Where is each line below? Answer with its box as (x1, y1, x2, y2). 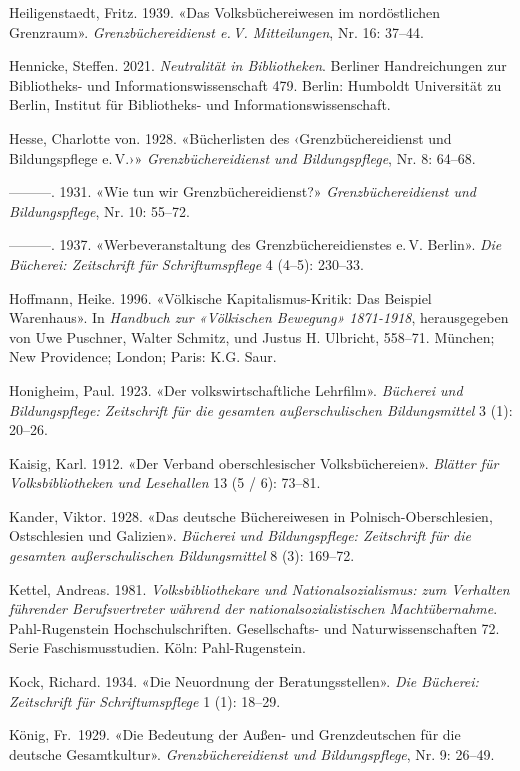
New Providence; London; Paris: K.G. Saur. (9, 346, 277, 367)
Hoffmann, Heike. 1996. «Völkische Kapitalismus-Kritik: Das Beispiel (9, 287, 432, 308)
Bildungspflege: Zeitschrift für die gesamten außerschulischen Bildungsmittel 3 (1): (9, 399, 513, 420)
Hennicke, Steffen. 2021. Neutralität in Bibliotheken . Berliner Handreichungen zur (9, 55, 507, 76)
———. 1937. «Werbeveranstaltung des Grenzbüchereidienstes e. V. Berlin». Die (9, 234, 502, 255)
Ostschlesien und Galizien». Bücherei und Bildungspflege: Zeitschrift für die (9, 525, 471, 546)
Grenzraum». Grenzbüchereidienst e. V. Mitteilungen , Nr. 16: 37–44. (9, 21, 424, 42)
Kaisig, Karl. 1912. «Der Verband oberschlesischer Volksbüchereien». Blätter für (9, 452, 499, 473)
